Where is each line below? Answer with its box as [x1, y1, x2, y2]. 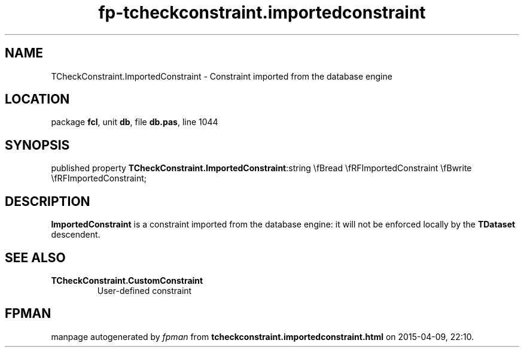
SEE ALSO [5, 250, 66, 265]
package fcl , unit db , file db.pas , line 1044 [51, 117, 218, 128]
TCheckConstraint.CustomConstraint [51, 275, 203, 286]
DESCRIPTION [5, 193, 90, 209]
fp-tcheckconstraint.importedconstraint [98, 2, 426, 23]
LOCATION [5, 92, 70, 107]
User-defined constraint [97, 285, 192, 296]
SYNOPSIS [5, 137, 70, 153]
